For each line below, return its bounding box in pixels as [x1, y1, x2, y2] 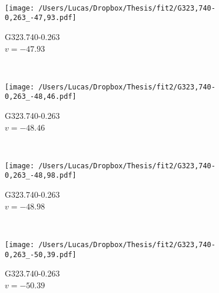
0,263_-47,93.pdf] [5, 14, 77, 22]
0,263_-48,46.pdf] [5, 92, 77, 101]
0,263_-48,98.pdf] [5, 171, 77, 180]
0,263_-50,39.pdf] [5, 250, 77, 259]
